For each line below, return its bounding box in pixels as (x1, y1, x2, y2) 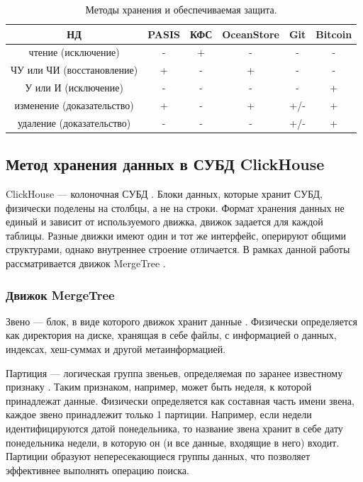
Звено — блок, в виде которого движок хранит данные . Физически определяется (6, 313, 357, 328)
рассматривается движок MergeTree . (6, 256, 166, 271)
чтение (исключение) (28, 45, 120, 60)
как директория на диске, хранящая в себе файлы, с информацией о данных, (6, 327, 337, 342)
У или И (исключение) (25, 80, 123, 95)
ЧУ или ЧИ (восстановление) (11, 62, 138, 77)
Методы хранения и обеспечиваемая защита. (85, 2, 277, 16)
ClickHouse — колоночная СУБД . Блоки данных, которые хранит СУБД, (6, 186, 323, 201)
